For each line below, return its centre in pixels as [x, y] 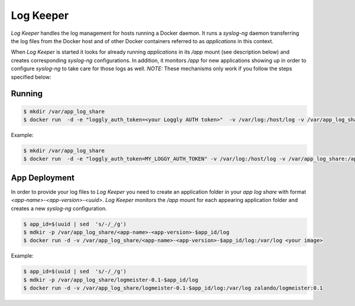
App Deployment [43, 178]
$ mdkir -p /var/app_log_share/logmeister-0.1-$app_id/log [111, 280]
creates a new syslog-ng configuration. [59, 208]
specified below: [31, 77]
